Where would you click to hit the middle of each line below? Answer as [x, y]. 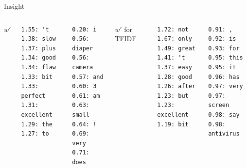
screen [219, 105]
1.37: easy [175, 67]
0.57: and [88, 77]
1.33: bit [37, 77]
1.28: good [175, 77]
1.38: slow [38, 39]
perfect [33, 96]
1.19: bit [173, 124]
